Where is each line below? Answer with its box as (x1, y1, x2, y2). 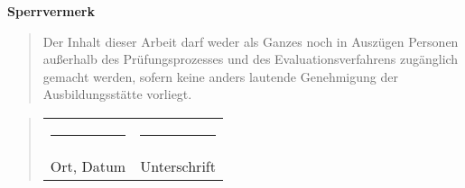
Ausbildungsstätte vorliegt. (42, 85, 192, 103)
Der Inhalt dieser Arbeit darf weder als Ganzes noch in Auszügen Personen (42, 31, 459, 50)
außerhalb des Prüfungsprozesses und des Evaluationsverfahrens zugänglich (42, 49, 459, 68)
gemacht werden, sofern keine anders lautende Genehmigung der (42, 67, 398, 85)
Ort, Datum (50, 155, 126, 176)
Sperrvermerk (7, 2, 95, 20)
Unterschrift (140, 155, 216, 176)
